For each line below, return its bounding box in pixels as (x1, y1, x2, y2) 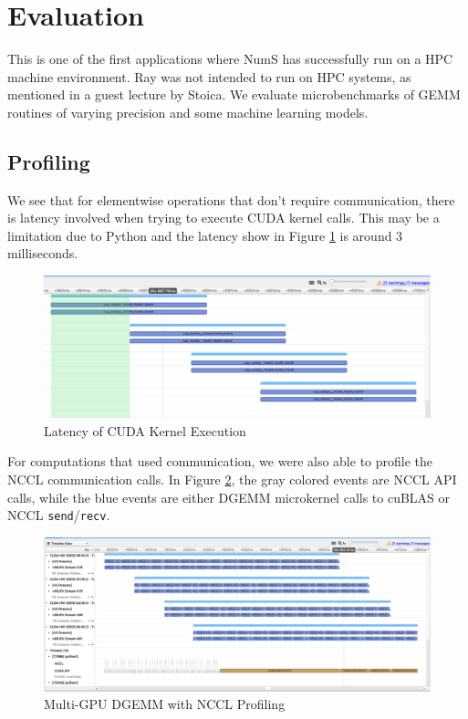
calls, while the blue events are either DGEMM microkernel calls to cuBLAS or (7, 487, 451, 506)
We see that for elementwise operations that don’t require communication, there (7, 190, 455, 209)
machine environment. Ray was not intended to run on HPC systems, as (7, 67, 411, 86)
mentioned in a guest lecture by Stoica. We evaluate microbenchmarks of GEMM (7, 85, 461, 104)
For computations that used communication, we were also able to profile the (7, 452, 433, 471)
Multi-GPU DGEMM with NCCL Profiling (44, 694, 286, 714)
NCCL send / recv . (7, 505, 110, 525)
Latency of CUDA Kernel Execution (44, 421, 246, 440)
